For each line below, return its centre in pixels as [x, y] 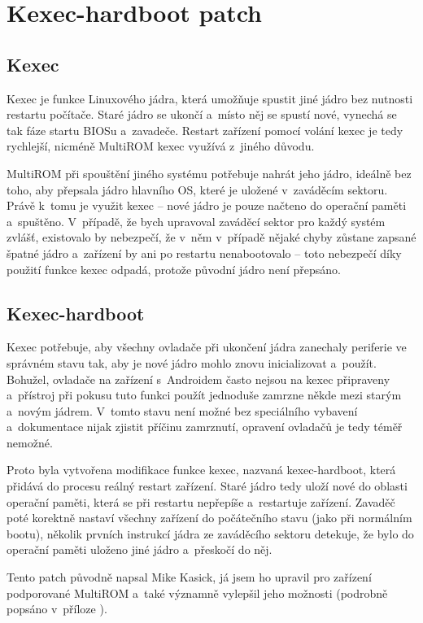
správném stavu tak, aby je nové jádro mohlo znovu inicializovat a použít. [192, 362]
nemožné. [30, 442]
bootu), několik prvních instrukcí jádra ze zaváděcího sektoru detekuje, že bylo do [210, 533]
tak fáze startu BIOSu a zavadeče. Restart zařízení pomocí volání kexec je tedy [205, 130]
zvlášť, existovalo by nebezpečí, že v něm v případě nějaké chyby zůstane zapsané [211, 237]
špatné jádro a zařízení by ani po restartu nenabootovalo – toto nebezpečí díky [204, 253]
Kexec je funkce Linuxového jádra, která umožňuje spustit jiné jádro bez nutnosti [210, 98]
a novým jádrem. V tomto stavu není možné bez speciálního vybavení [182, 410]
